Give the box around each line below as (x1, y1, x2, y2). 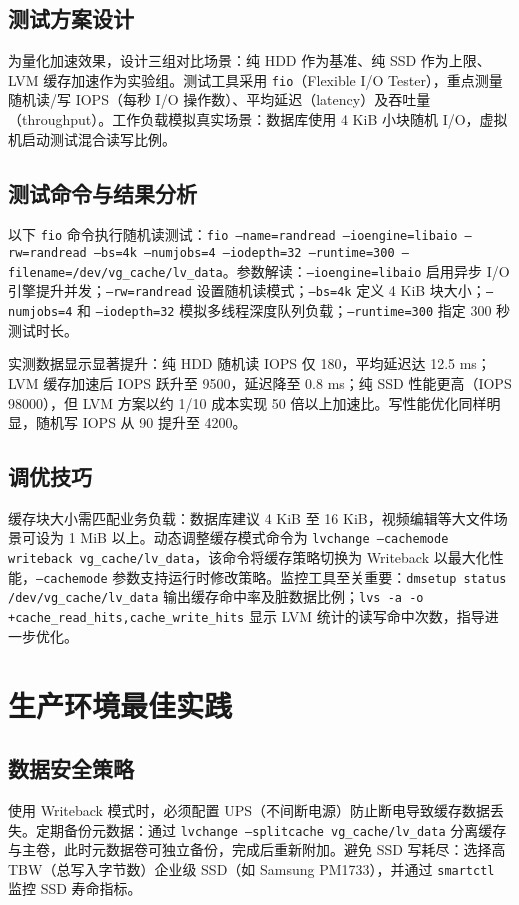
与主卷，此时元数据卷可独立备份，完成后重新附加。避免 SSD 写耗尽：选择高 (8, 839, 506, 860)
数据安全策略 (8, 753, 134, 784)
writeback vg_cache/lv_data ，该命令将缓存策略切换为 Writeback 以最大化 (8, 547, 490, 568)
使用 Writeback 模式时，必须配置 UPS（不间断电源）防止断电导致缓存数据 (8, 799, 491, 820)
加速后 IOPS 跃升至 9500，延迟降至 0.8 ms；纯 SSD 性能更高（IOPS (71, 372, 512, 393)
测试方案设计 (8, 3, 134, 34)
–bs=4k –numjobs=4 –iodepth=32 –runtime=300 (93, 246, 395, 261)
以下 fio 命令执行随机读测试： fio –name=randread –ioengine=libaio (8, 224, 458, 245)
